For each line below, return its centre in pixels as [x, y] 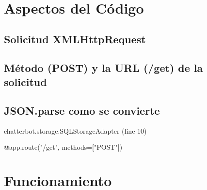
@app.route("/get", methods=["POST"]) [63, 147]
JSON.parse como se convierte [82, 110]
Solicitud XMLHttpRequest [75, 39]
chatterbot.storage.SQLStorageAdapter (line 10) [75, 130]
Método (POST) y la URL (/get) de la [103, 67]
